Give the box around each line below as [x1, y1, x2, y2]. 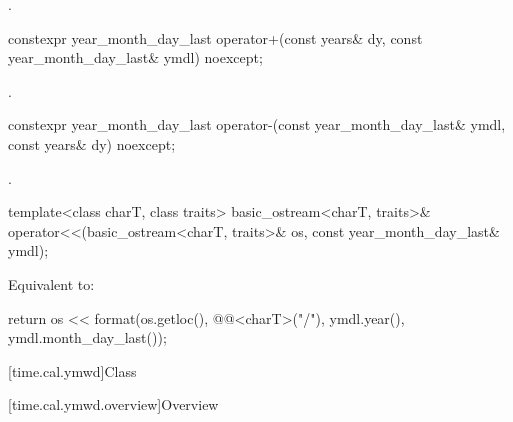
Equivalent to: [8, 273, 95, 294]
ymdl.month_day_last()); [8, 327, 167, 348]
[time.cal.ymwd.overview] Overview [8, 394, 219, 415]
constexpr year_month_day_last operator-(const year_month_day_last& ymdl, [8, 114, 506, 135]
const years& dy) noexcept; [8, 133, 176, 154]
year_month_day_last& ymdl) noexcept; [8, 47, 263, 68]
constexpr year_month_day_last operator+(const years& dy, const [8, 27, 423, 48]
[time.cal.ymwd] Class [8, 360, 137, 381]
